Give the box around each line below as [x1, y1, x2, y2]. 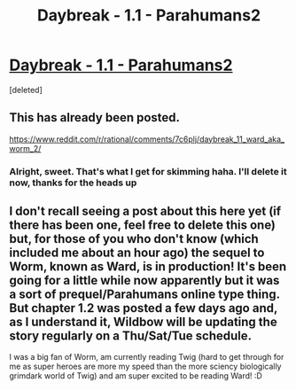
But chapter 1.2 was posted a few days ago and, [9, 300, 277, 316]
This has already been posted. [9, 110, 180, 125]
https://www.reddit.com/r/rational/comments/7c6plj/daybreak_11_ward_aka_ [9, 134, 285, 144]
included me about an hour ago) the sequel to [9, 246, 265, 261]
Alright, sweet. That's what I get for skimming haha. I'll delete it [9, 165, 287, 177]
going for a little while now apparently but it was [9, 273, 280, 288]
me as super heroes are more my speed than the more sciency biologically [9, 361, 282, 372]
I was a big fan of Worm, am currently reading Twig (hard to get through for [9, 352, 284, 363]
